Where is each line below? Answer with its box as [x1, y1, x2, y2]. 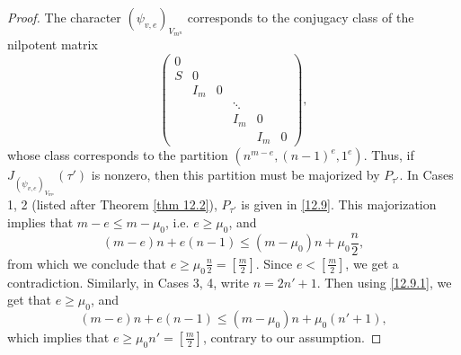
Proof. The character [7, 8, 121, 26]
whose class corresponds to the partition [7, 146, 228, 164]
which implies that [7, 327, 110, 346]
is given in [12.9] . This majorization [241, 195, 437, 214]
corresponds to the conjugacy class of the [187, 8, 414, 26]
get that [7, 290, 51, 309]
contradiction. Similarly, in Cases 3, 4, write [7, 272, 250, 291]
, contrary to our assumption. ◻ [202, 327, 382, 346]
